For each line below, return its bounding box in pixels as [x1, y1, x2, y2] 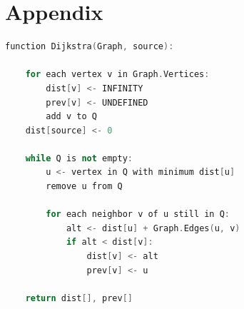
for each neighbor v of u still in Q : [46, 209, 230, 220]
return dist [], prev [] [25, 293, 133, 303]
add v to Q [46, 111, 97, 122]
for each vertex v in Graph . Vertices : [25, 69, 210, 80]
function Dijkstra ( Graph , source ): [5, 41, 174, 52]
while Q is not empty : [25, 153, 133, 163]
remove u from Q [46, 181, 123, 192]
